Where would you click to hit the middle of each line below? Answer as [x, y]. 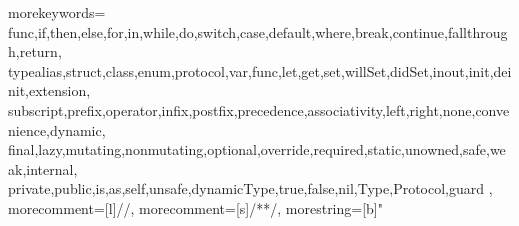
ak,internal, [43, 168]
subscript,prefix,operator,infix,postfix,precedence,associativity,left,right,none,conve [259, 109]
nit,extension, [49, 90]
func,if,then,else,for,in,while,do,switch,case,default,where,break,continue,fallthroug [258, 31]
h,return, [35, 51]
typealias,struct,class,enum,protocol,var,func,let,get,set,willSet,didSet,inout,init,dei [260, 70]
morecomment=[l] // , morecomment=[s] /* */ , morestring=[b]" [195, 207]
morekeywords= [57, 12]
